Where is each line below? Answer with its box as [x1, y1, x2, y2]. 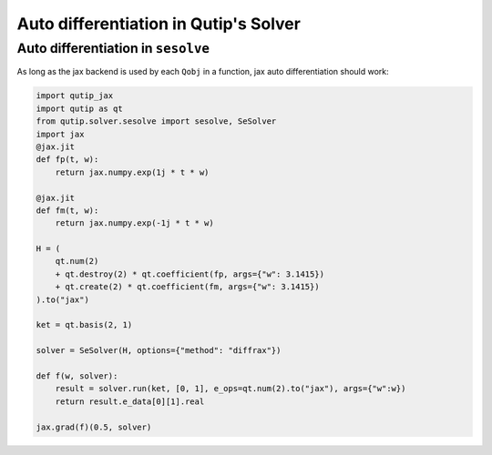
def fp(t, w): [36, 155, 99, 165]
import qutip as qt [36, 103, 123, 114]
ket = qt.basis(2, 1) [36, 319, 133, 330]
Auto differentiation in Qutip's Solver [16, 14, 301, 34]
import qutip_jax [36, 91, 114, 101]
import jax [36, 128, 85, 139]
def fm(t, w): [36, 205, 99, 216]
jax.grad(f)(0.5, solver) [36, 421, 152, 432]
